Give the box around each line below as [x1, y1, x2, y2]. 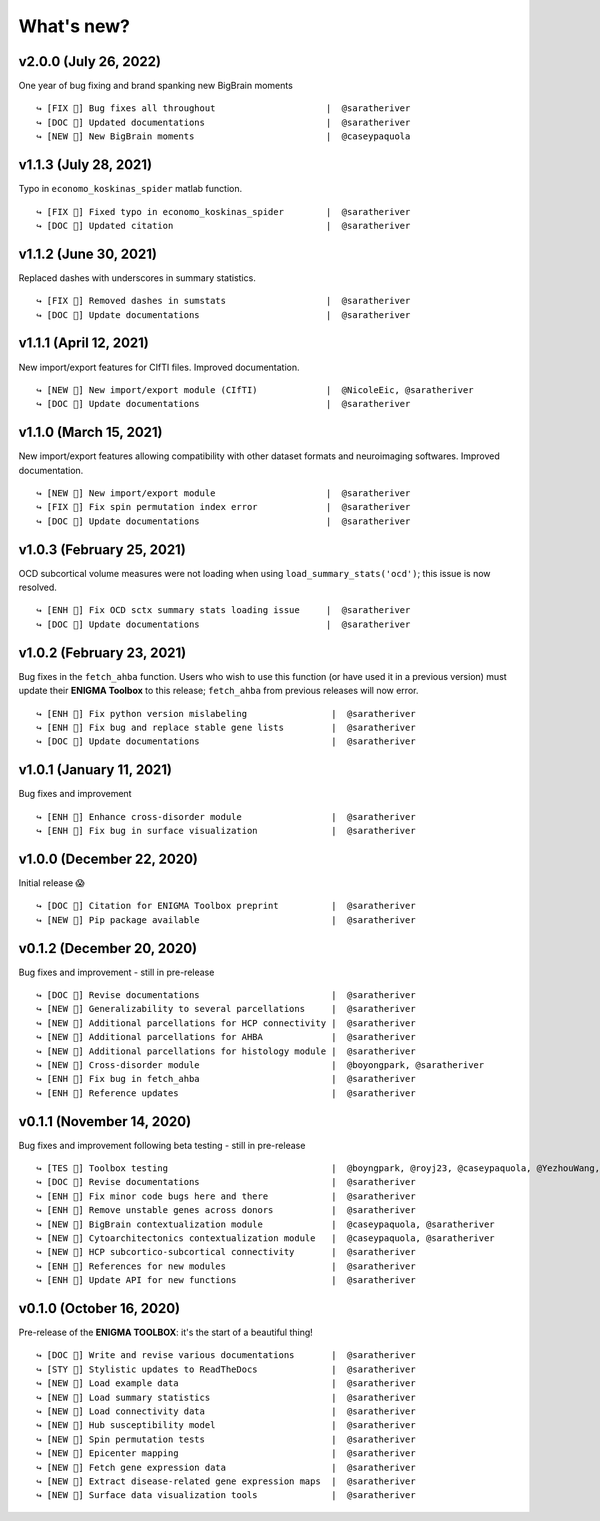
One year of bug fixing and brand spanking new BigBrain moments [18, 80, 294, 92]
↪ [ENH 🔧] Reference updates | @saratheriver [36, 1087, 416, 1099]
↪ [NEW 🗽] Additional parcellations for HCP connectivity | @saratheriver [36, 1017, 416, 1029]
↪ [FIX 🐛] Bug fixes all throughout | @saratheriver [36, 103, 411, 114]
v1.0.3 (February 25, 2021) [18, 541, 187, 558]
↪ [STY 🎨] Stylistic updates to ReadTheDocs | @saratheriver [36, 1363, 416, 1375]
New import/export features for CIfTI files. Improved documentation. [18, 361, 300, 373]
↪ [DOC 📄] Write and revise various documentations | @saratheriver [36, 1350, 416, 1361]
